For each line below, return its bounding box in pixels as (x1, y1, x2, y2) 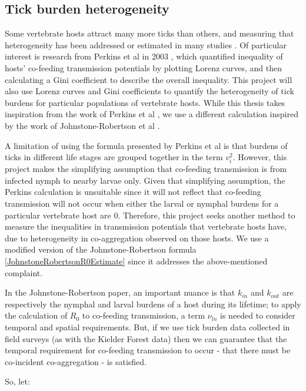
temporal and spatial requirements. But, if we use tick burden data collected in (5, 321, 290, 333)
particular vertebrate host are (5, 208, 111, 221)
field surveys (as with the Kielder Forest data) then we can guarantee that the (5, 332, 287, 344)
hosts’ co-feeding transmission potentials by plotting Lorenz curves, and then (5, 61, 282, 74)
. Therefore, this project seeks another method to (118, 208, 295, 221)
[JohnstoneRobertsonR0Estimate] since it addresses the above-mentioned (5, 255, 268, 267)
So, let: (5, 375, 30, 387)
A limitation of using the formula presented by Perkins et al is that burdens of (5, 139, 288, 151)
